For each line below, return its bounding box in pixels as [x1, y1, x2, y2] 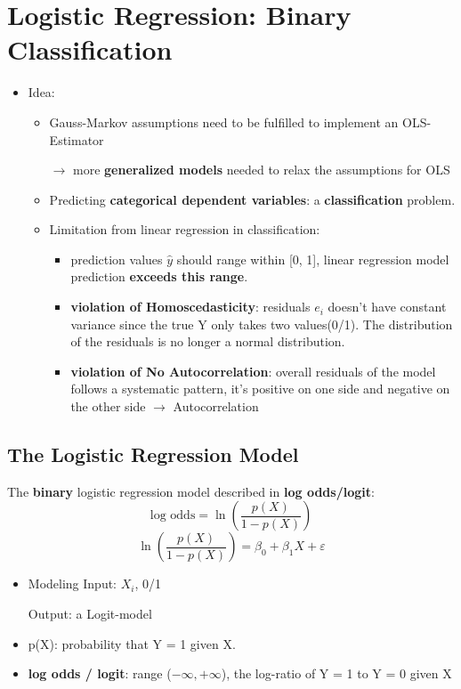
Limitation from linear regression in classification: [49, 220, 320, 239]
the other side [70, 397, 146, 416]
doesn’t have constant [328, 297, 447, 316]
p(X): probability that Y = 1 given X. [28, 634, 236, 653]
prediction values [70, 249, 163, 268]
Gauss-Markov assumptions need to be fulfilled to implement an [49, 112, 399, 131]
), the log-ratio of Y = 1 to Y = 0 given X [221, 664, 452, 683]
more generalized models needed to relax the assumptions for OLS [72, 160, 450, 179]
